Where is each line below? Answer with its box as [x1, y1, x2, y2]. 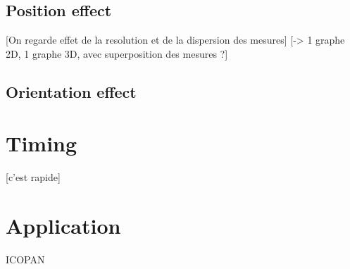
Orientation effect [6, 80, 137, 102]
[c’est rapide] [6, 170, 61, 184]
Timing [6, 129, 77, 158]
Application [6, 211, 121, 240]
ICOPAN [6, 252, 45, 267]
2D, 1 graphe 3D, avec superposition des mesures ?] [6, 46, 228, 61]
